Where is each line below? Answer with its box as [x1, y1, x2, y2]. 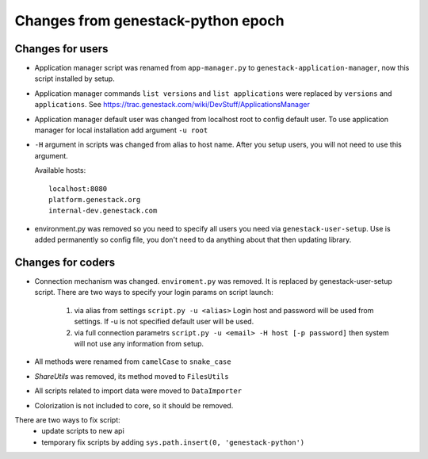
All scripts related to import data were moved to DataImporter [34, 386, 242, 396]
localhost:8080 [48, 184, 108, 193]
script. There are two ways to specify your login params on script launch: [34, 288, 273, 297]
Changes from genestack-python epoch [14, 12, 285, 29]
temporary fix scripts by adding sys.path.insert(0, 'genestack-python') [41, 437, 305, 447]
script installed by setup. [34, 74, 115, 83]
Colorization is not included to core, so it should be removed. [34, 400, 234, 410]
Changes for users [14, 42, 109, 55]
